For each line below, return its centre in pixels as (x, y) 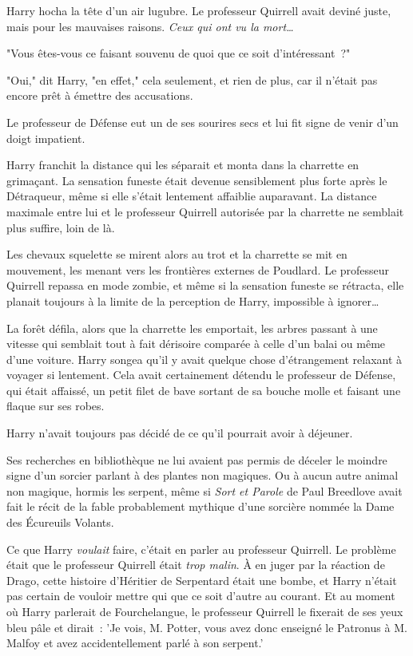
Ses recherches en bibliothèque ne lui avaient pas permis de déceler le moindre (197, 459)
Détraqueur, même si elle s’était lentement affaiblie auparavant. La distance (192, 196)
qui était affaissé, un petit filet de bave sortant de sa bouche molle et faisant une (204, 390)
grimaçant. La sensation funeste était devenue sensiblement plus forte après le (197, 180)
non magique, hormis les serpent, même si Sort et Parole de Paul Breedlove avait (205, 490)
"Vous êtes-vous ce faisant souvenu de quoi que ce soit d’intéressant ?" (179, 53)
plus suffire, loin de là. (61, 227)
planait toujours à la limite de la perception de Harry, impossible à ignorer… (193, 300)
